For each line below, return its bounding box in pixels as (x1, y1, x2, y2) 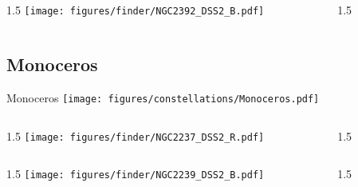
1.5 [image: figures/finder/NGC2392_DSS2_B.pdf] (6, 2, 265, 18)
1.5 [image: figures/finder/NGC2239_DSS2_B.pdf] (6, 165, 265, 182)
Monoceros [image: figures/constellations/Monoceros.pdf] (6, 89, 320, 105)
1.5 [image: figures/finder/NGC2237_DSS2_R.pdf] (6, 127, 265, 144)
